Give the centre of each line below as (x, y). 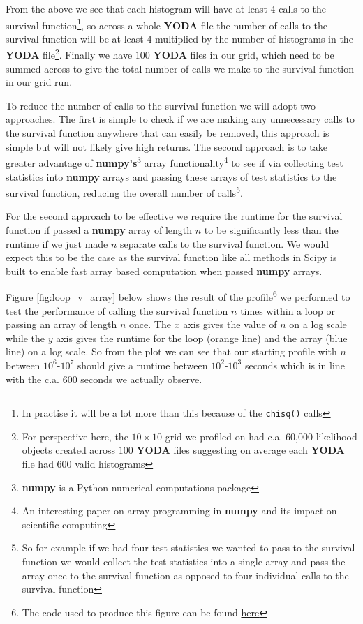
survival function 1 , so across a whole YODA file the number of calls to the (167, 24)
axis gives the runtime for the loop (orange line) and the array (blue (202, 337)
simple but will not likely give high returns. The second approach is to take (166, 146)
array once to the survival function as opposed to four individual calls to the (185, 575)
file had (38, 463)
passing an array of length (61, 324)
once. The (150, 324)
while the (25, 337)
